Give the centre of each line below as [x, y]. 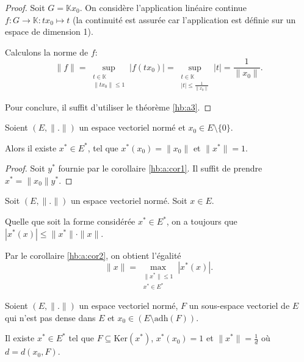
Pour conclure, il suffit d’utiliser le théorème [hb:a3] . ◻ [108, 107]
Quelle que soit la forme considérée [70, 221]
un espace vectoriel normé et [132, 127]
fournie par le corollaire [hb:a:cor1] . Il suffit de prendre [160, 168]
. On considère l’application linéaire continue [163, 7]
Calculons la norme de [47, 52]
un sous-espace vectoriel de [239, 306]
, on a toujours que [202, 221]
